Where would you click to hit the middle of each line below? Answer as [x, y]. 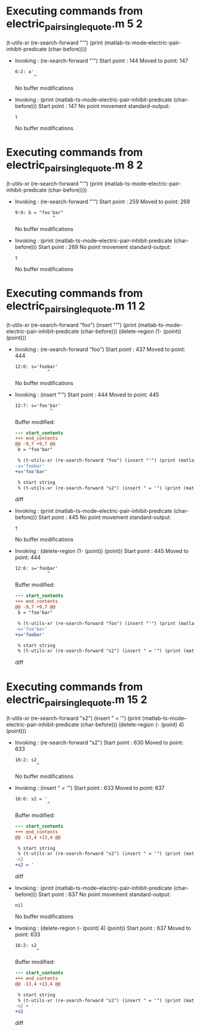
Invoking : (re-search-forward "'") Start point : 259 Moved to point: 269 [102, 202]
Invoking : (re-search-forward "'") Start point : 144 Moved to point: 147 [101, 61]
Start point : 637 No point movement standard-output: [104, 894]
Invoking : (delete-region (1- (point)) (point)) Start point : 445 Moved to [102, 551]
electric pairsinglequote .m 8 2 [75, 166]
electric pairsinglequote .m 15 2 [77, 701]
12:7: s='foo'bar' [38, 405]
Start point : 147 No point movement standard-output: [104, 106]
